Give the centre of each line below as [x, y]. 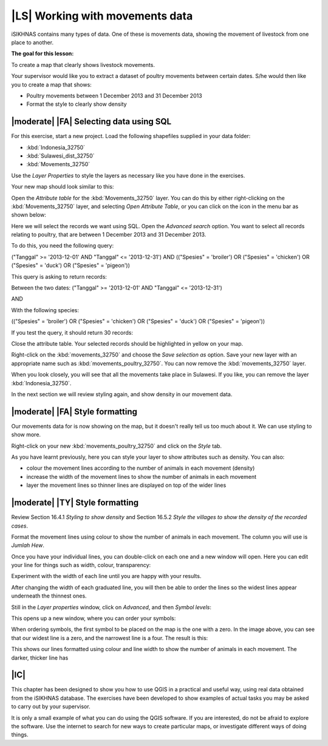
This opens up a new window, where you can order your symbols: [94, 618]
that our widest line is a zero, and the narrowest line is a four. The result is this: [110, 638]
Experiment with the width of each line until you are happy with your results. [106, 576]
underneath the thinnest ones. [49, 596]
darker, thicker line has [40, 658]
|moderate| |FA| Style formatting [74, 412]
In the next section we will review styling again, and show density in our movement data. [122, 394]
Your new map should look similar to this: [63, 187]
